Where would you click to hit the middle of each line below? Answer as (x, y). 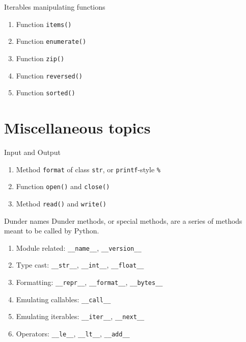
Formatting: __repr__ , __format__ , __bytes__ (89, 282)
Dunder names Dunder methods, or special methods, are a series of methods (123, 220)
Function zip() (40, 58)
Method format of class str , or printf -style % (88, 169)
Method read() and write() (61, 203)
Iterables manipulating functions (55, 7)
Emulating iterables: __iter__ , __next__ (80, 316)
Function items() (44, 24)
